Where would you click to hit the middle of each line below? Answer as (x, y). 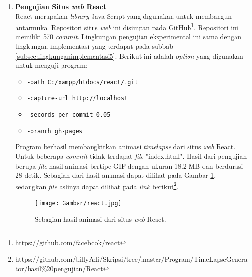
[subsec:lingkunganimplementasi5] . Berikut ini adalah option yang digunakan (129, 55)
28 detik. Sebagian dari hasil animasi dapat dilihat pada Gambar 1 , (116, 175)
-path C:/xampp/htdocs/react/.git (82, 82)
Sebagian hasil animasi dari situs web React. (100, 219)
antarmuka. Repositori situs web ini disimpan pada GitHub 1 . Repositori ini (127, 26)
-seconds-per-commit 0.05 (69, 115)
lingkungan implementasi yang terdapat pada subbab (94, 46)
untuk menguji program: (51, 65)
